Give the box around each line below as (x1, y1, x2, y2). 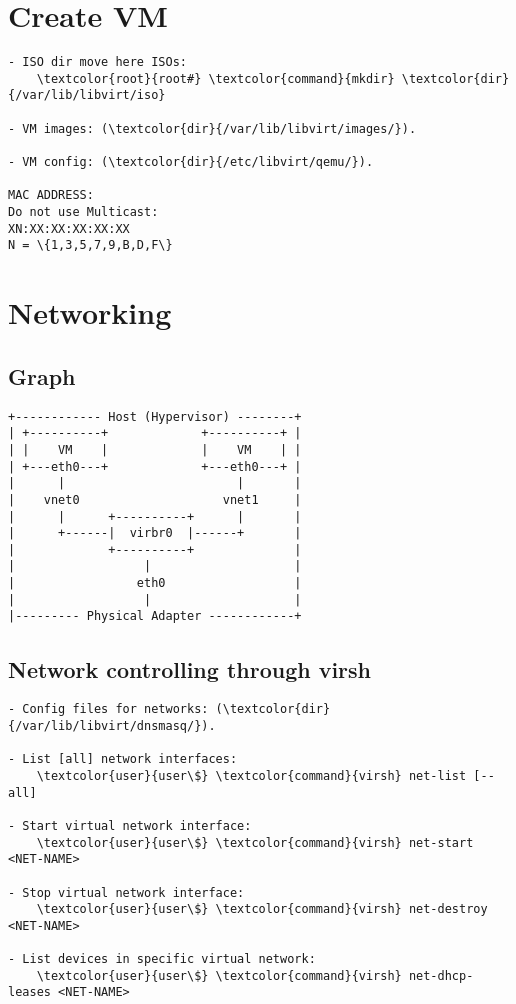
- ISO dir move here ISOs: (8, 55, 187, 70)
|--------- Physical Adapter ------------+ (8, 609, 302, 624)
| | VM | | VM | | (8, 442, 302, 457)
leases (8, 985, 51, 1000)
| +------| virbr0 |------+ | (8, 526, 302, 541)
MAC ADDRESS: (8, 188, 94, 203)
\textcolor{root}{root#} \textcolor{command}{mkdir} (36, 71, 395, 86)
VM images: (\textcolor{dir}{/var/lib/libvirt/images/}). (22, 121, 417, 136)
